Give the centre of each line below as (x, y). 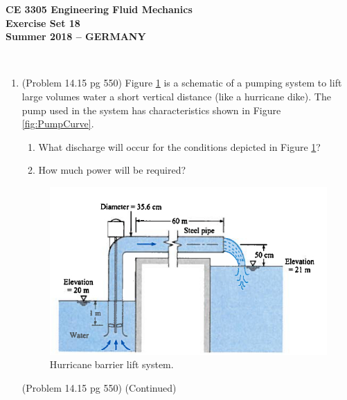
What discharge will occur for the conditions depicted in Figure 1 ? (179, 146)
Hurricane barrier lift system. (112, 364)
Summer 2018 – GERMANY (76, 36)
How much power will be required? (112, 170)
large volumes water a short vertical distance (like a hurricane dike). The (176, 96)
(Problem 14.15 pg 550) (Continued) (99, 387)
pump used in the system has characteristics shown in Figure (151, 110)
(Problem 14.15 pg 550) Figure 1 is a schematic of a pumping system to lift (182, 83)
